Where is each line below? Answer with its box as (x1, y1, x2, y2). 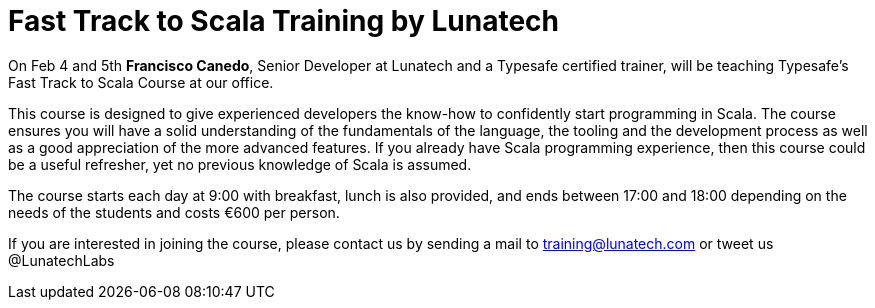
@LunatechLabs (8, 251, 115, 269)
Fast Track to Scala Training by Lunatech (8, 4, 560, 38)
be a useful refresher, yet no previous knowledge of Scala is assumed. (8, 155, 472, 173)
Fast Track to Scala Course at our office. (8, 73, 274, 91)
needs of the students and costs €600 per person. (8, 203, 340, 221)
